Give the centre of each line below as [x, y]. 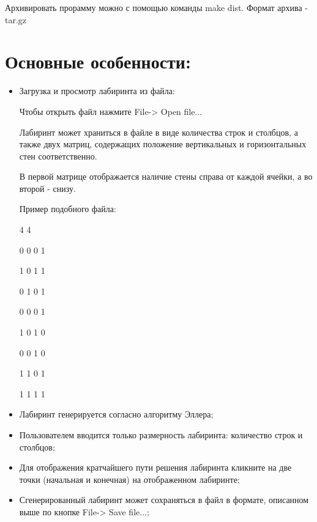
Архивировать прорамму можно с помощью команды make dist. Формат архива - [156, 7]
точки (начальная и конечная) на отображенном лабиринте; [129, 479]
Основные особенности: [98, 61]
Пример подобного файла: [68, 209]
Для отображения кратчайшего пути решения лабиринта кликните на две [155, 467]
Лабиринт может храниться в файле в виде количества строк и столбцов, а [158, 132]
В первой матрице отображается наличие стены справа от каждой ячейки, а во [166, 176]
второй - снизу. [47, 188]
